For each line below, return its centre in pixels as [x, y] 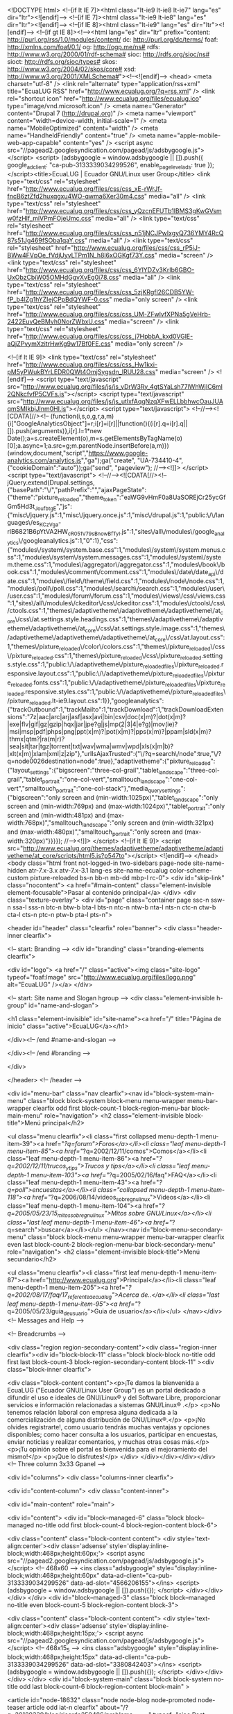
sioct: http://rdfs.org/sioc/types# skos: [62, 61]
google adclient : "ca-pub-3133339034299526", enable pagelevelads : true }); [111, 166]
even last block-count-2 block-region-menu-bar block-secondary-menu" [112, 1245]
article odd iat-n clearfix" [62, 1707]
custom [18, 877]
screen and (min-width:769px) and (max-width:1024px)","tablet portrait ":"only [116, 807]
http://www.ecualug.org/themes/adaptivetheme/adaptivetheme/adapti [123, 848]
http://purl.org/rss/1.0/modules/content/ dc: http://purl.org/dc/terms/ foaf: [113, 40]
